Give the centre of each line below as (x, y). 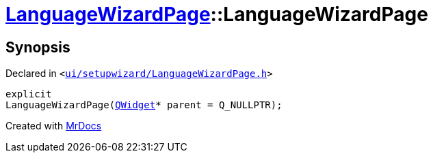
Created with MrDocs (54, 126)
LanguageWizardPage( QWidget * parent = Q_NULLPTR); (144, 105)
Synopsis (38, 47)
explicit (29, 94)
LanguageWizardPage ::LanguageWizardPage (217, 14)
